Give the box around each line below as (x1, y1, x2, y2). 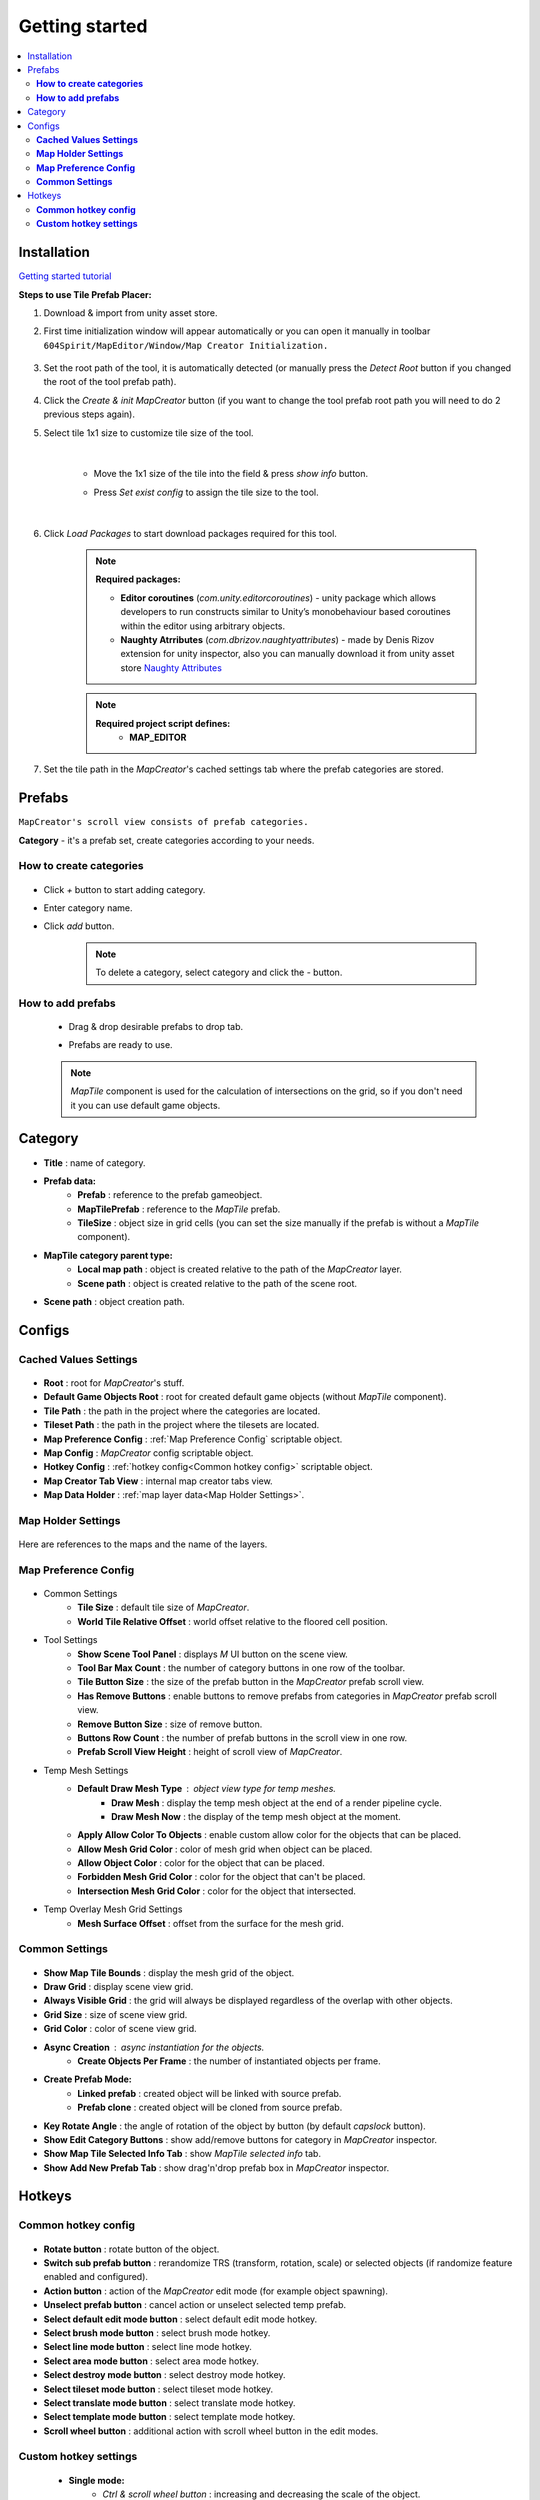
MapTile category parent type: (43, 1249, 174, 1261)
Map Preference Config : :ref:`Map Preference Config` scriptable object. (43, 1433, 343, 1445)
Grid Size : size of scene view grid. (43, 2008, 188, 2020)
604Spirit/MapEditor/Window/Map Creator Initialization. (43, 340, 329, 351)
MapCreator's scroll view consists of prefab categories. (18, 816, 309, 828)
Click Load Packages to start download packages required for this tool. (43, 527, 337, 539)
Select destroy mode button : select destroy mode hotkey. (43, 2369, 286, 2381)
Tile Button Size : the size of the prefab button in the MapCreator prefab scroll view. (77, 1676, 425, 1688)
